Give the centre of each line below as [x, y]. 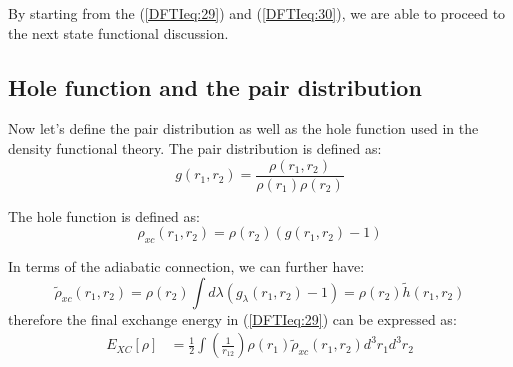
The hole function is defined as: [104, 215]
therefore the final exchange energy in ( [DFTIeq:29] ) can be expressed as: [232, 318]
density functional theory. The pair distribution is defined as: [195, 147]
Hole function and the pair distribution [215, 86]
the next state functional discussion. [118, 32]
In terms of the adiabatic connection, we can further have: [186, 266]
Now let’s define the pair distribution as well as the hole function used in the [243, 128]
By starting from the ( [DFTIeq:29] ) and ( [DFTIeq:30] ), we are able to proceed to [257, 13]
